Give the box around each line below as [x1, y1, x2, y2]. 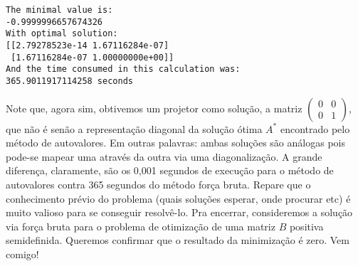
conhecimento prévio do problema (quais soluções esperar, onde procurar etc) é [6, 191, 351, 206]
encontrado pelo [280, 121, 350, 136]
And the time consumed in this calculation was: [6, 64, 241, 75]
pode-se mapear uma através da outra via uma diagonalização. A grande [6, 149, 322, 164]
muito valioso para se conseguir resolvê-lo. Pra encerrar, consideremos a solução [6, 205, 353, 220]
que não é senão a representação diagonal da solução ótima [6, 121, 263, 136]
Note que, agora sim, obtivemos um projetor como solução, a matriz [6, 100, 302, 115]
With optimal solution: [6, 28, 118, 39]
